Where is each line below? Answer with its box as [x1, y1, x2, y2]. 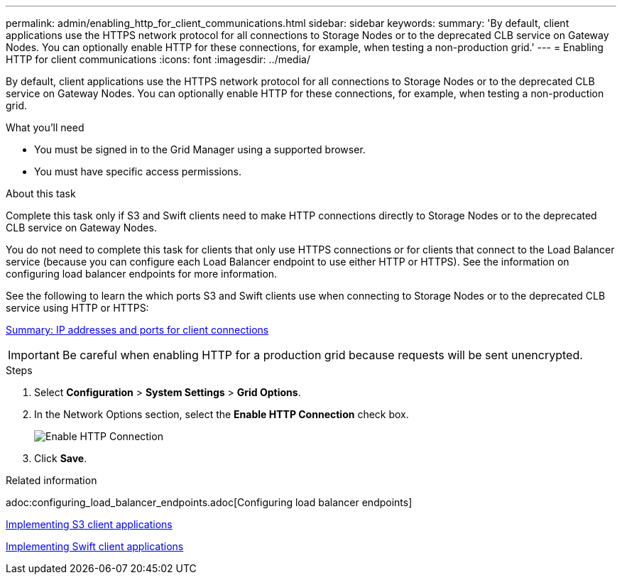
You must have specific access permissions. [34, 165, 242, 177]
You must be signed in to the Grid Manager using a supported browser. [34, 143, 366, 155]
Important [8, 348, 60, 362]
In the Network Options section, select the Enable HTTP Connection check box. [34, 408, 409, 420]
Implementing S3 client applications [6, 518, 173, 530]
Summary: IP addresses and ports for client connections [6, 324, 269, 336]
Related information [6, 474, 97, 486]
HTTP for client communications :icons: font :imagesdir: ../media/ [6, 53, 310, 65]
